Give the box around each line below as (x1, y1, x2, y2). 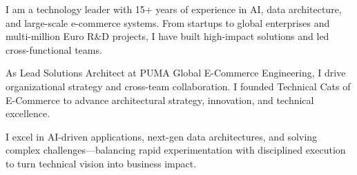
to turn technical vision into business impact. (6, 156, 197, 170)
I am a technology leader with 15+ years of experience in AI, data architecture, (6, 2, 342, 16)
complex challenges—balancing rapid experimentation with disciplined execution (6, 143, 346, 157)
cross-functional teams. (6, 42, 102, 56)
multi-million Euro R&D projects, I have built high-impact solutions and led (6, 29, 329, 43)
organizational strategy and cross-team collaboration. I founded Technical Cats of (6, 79, 351, 93)
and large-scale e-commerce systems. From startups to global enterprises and (6, 15, 330, 30)
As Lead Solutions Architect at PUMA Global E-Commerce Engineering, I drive (6, 65, 346, 80)
